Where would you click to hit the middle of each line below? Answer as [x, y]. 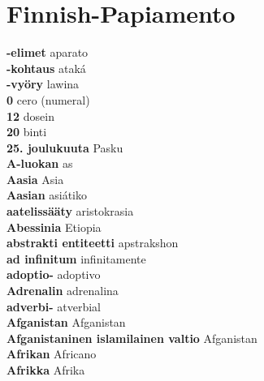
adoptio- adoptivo [54, 274]
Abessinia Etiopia [54, 227]
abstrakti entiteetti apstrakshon [93, 243]
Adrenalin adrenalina [63, 291]
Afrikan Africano [52, 354]
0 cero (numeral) [48, 99]
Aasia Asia [35, 179]
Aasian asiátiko [47, 195]
